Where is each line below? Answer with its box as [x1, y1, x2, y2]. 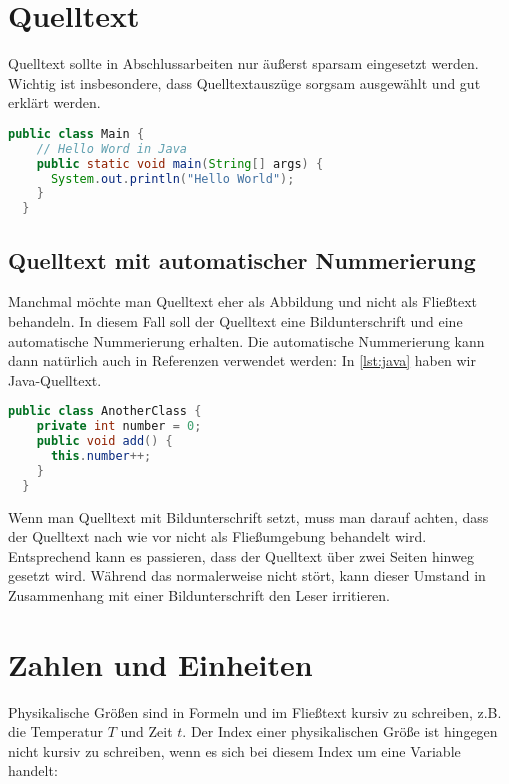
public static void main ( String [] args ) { [36, 156, 324, 171]
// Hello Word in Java [36, 141, 187, 156]
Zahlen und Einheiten [8, 643, 313, 684]
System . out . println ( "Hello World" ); [50, 171, 295, 186]
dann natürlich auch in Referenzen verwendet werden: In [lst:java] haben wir [8, 350, 476, 371]
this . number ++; [50, 448, 152, 463]
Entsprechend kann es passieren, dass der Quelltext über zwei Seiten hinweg [8, 545, 474, 566]
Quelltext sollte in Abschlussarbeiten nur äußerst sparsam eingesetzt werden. [8, 53, 479, 74]
